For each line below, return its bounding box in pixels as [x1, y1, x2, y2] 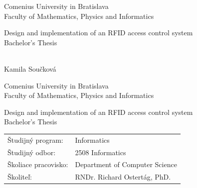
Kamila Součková [4, 63, 56, 74]
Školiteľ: [7, 172, 32, 182]
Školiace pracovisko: [7, 159, 68, 170]
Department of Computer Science [75, 159, 177, 170]
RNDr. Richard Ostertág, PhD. [75, 172, 171, 182]
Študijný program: [7, 134, 63, 145]
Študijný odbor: [7, 147, 56, 157]
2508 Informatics [75, 147, 126, 157]
